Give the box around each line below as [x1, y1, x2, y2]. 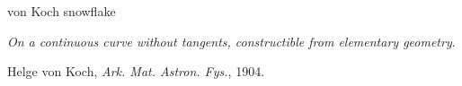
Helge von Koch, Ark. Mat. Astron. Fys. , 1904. [7, 62, 265, 81]
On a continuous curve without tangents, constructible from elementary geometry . [7, 31, 456, 50]
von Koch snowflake [7, 2, 116, 20]
